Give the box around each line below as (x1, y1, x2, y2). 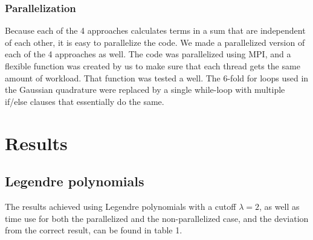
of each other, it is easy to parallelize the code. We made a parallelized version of (5, 36, 305, 48)
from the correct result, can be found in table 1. (5, 224, 182, 236)
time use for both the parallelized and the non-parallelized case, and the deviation (5, 212, 309, 224)
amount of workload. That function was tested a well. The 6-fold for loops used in (5, 71, 309, 84)
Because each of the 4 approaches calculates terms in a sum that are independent (5, 24, 306, 37)
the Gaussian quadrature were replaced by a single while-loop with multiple (5, 83, 285, 96)
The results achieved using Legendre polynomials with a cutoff (5, 200, 236, 212)
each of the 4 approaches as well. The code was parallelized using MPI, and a (5, 48, 291, 60)
